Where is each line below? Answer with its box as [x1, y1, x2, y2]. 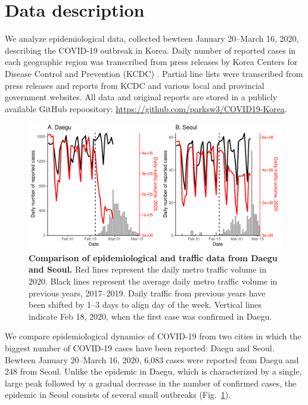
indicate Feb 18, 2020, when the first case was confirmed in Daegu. [29, 310, 272, 322]
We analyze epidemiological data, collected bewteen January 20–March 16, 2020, [5, 32, 299, 45]
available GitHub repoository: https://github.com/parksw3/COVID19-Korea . [5, 102, 287, 115]
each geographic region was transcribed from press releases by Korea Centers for [5, 55, 298, 68]
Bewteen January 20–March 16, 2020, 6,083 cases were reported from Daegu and [5, 353, 299, 366]
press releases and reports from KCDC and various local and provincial [5, 79, 265, 91]
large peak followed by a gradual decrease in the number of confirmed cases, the [5, 376, 297, 389]
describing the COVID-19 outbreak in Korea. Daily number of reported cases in [5, 44, 296, 56]
